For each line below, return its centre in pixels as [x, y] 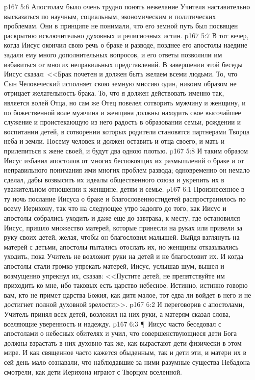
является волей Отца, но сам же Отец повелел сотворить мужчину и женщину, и [125, 102]
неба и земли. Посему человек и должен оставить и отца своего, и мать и [114, 141]
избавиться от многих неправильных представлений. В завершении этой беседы [123, 64]
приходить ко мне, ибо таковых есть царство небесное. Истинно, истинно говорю [126, 285]
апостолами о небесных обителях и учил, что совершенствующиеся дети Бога [120, 333]
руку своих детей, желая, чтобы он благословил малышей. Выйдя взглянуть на [122, 237]
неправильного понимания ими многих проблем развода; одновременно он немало [127, 170]
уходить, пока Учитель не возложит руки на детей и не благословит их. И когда [124, 256]
